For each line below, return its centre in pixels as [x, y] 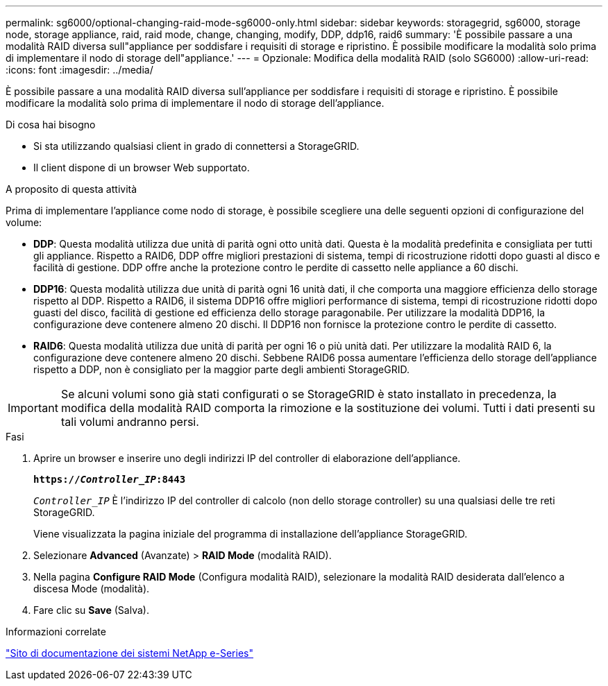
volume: [24, 222]
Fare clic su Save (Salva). [91, 610]
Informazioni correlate [56, 632]
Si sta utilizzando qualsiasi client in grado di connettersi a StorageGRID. [196, 146]
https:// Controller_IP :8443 [110, 479]
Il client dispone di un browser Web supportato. [142, 168]
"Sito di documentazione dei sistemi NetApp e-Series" [129, 653]
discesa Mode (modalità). [92, 589]
